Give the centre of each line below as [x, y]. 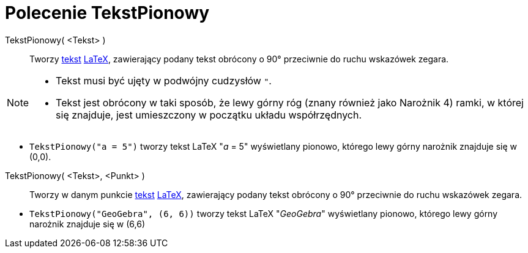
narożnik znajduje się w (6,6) [87, 224]
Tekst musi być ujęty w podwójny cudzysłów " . [164, 80]
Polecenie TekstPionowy [107, 13]
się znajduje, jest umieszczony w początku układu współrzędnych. [209, 115]
